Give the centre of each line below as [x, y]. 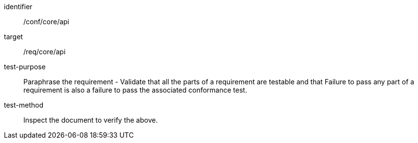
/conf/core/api [47, 22]
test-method [24, 105]
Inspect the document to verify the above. [91, 120]
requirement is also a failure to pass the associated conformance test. [135, 90]
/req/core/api [45, 52]
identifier [18, 7]
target [13, 37]
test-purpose [25, 67]
